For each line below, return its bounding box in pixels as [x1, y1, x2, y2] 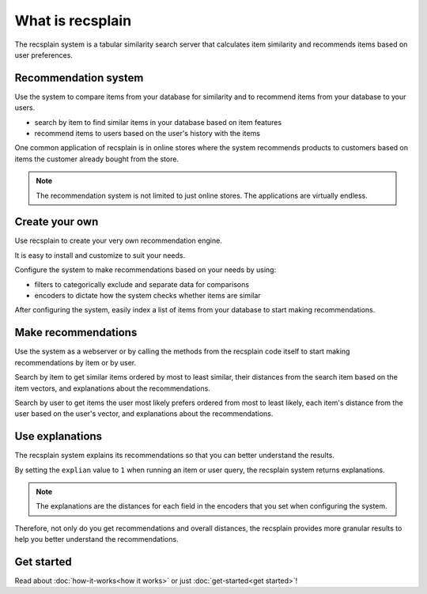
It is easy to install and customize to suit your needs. [14, 250, 186, 260]
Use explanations [14, 429, 103, 443]
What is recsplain [14, 12, 132, 29]
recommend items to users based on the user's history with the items [34, 129, 261, 138]
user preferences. [14, 50, 73, 59]
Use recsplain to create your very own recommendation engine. [14, 236, 223, 245]
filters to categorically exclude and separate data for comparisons [34, 279, 249, 289]
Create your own [14, 215, 99, 229]
